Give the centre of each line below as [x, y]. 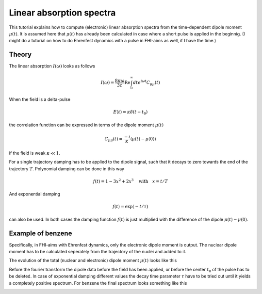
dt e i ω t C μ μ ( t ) [146, 83]
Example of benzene [41, 233]
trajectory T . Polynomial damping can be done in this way [67, 169]
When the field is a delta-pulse [40, 99]
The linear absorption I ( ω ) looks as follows [52, 66]
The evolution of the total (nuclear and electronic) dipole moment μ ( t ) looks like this [93, 261]
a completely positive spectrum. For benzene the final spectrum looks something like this [98, 283]
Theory [20, 55]
